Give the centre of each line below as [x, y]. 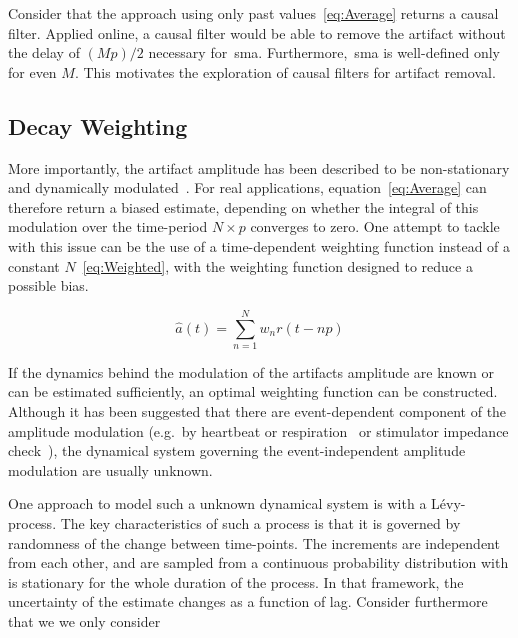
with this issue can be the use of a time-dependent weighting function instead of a [259, 245]
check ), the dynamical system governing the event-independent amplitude [237, 450]
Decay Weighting [98, 125]
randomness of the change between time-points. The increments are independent [254, 542]
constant [34, 265]
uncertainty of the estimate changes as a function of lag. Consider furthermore [248, 601]
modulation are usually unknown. [110, 469]
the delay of [44, 52]
